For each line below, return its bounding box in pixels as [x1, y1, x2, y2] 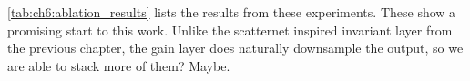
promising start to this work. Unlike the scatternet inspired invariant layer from [7, 20, 453, 39]
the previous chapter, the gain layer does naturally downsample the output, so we [7, 38, 464, 57]
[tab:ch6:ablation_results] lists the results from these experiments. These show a [7, 3, 456, 21]
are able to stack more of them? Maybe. [7, 56, 230, 75]
